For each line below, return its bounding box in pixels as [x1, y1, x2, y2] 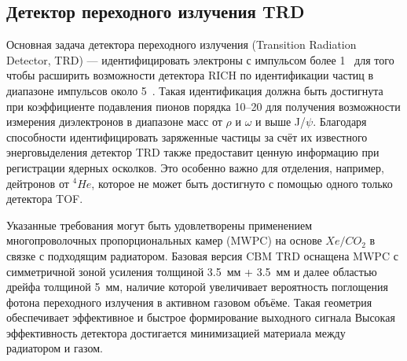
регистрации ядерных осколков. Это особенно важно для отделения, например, [6, 159, 384, 175]
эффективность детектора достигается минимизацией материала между [6, 324, 346, 341]
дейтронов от [6, 175, 69, 191]
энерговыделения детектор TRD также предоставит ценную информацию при [6, 144, 379, 160]
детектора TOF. [6, 190, 83, 207]
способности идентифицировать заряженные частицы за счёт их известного [6, 128, 368, 145]
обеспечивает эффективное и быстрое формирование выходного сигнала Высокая [6, 309, 395, 326]
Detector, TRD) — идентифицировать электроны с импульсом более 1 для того [6, 51, 394, 68]
